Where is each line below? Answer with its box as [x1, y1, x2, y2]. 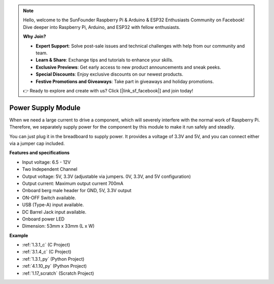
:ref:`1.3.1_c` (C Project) [22, 242, 71, 248]
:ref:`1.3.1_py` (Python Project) [22, 256, 85, 262]
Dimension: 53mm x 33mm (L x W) [22, 223, 95, 229]
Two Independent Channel [22, 166, 78, 172]
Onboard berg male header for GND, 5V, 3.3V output [22, 187, 132, 194]
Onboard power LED [22, 216, 65, 222]
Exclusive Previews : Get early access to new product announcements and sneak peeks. [36, 64, 221, 70]
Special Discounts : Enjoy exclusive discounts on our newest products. [36, 71, 184, 77]
